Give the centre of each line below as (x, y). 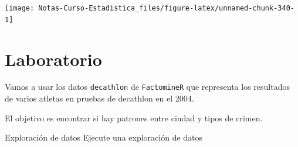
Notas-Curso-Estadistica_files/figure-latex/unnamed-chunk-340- (166, 8)
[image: (20, 8)
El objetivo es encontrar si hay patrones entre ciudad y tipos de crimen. (134, 118)
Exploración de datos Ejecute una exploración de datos (104, 137)
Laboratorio (53, 59)
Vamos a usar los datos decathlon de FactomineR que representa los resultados (147, 87)
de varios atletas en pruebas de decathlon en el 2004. (99, 98)
